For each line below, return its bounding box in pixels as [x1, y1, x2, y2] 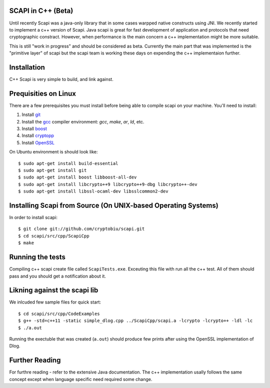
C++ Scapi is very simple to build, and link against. [9, 76, 113, 82]
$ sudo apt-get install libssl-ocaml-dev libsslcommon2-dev [18, 188, 168, 194]
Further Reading [9, 356, 61, 364]
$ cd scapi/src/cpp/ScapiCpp [18, 233, 89, 238]
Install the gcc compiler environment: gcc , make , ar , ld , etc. [21, 118, 144, 124]
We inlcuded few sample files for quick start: [9, 299, 101, 305]
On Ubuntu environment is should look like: [9, 149, 98, 155]
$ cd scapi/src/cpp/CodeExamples [18, 310, 100, 316]
